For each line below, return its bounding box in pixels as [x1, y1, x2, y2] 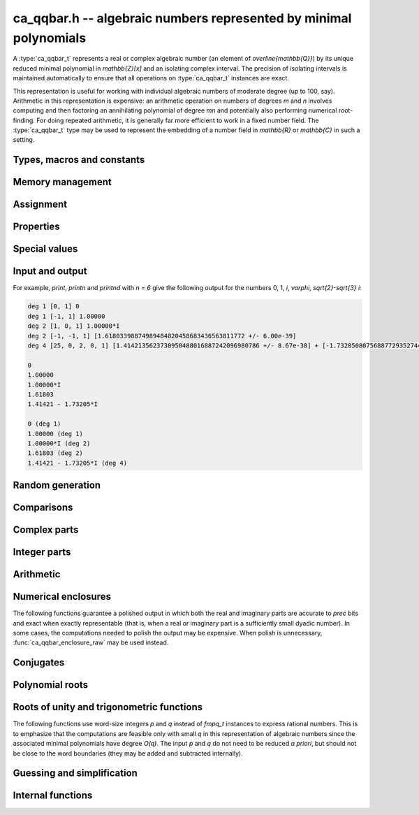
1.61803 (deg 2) [27, 449, 84, 457]
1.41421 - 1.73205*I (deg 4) [27, 459, 128, 467]
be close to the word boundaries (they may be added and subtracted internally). [13, 749, 244, 758]
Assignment [13, 199, 68, 210]
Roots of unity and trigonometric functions [13, 701, 203, 713]
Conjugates [13, 657, 65, 669]
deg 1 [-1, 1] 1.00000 [27, 312, 105, 320]
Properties [13, 221, 60, 233]
